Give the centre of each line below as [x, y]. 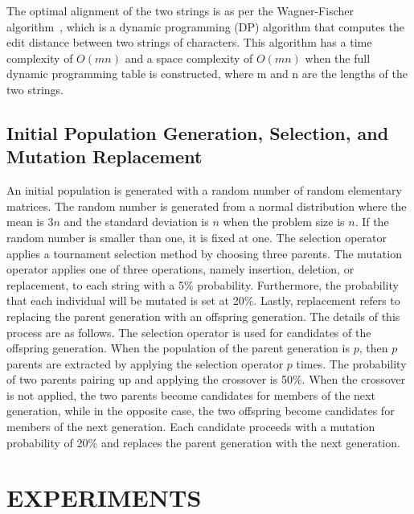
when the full [338, 58]
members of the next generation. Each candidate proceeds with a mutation [191, 427]
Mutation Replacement [105, 156]
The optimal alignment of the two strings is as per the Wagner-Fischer [180, 10]
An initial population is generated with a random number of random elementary [204, 190]
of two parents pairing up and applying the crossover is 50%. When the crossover [206, 379]
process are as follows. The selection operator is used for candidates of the [189, 332]
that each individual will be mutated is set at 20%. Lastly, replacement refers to [203, 300]
